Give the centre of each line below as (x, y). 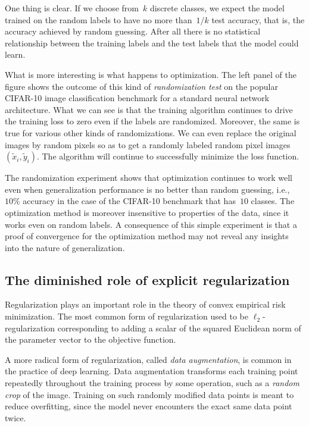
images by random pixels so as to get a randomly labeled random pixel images (148, 144)
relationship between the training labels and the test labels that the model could (152, 43)
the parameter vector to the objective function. (90, 339)
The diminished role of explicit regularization (147, 279)
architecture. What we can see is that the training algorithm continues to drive (149, 109)
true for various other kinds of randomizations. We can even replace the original (151, 132)
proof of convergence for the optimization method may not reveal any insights (147, 236)
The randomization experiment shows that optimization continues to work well (149, 178)
